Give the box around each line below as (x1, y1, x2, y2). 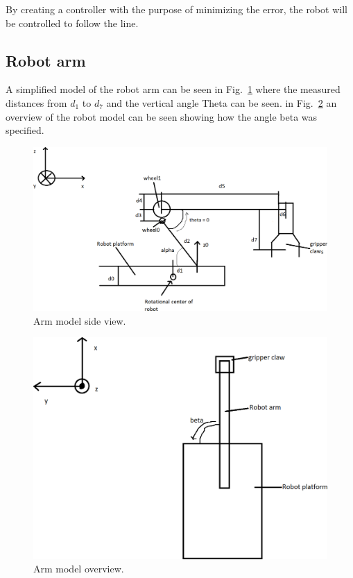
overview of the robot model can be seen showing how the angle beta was (6, 109, 318, 124)
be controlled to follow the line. (6, 15, 139, 30)
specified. (6, 123, 44, 137)
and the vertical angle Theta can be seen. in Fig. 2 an (106, 95, 337, 110)
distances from (6, 95, 67, 110)
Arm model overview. (33, 561, 124, 576)
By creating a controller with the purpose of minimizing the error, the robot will (6, 2, 347, 16)
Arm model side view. (33, 313, 126, 328)
